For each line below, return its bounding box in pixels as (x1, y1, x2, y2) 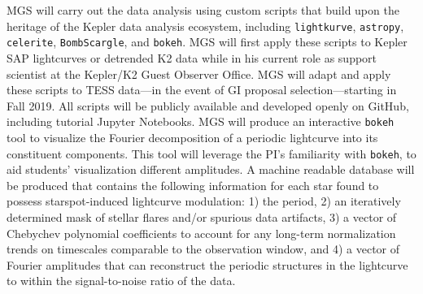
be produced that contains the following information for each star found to (7, 176, 379, 193)
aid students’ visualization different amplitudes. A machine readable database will (7, 161, 415, 178)
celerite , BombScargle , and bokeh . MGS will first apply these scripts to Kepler (7, 33, 408, 50)
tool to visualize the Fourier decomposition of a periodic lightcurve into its (7, 128, 378, 145)
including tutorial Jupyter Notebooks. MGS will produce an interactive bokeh (7, 113, 395, 130)
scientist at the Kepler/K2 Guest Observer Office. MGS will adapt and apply (7, 65, 391, 82)
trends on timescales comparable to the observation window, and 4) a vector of (7, 240, 400, 257)
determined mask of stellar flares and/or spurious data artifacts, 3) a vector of (7, 208, 397, 225)
